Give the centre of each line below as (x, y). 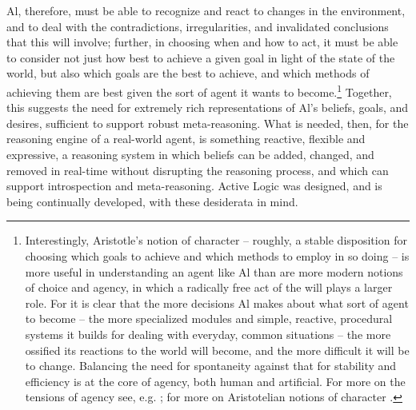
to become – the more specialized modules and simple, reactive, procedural (209, 318)
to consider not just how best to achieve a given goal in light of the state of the (201, 57)
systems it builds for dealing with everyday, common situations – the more (208, 334)
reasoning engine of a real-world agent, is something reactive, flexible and (186, 139)
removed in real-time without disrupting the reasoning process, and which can (198, 170)
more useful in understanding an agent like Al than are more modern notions (214, 271)
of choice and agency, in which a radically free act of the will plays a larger (209, 287)
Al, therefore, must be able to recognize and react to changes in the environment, (206, 10)
